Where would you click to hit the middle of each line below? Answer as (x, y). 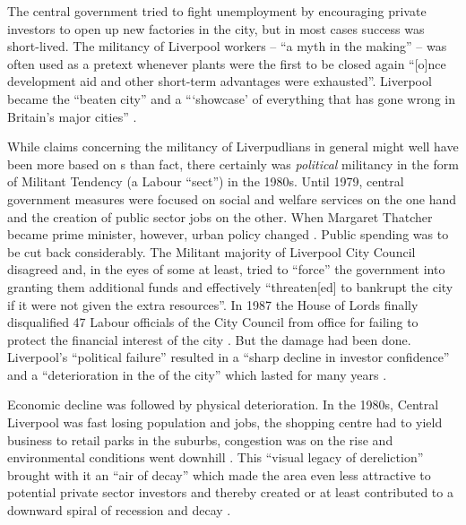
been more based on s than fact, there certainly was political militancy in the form (233, 164)
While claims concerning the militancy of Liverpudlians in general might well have (233, 146)
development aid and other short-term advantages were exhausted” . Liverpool (220, 81)
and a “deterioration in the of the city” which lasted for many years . (197, 374)
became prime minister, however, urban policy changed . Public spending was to (228, 234)
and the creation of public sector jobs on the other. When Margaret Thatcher (220, 216)
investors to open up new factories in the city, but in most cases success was (216, 28)
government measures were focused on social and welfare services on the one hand (232, 198)
